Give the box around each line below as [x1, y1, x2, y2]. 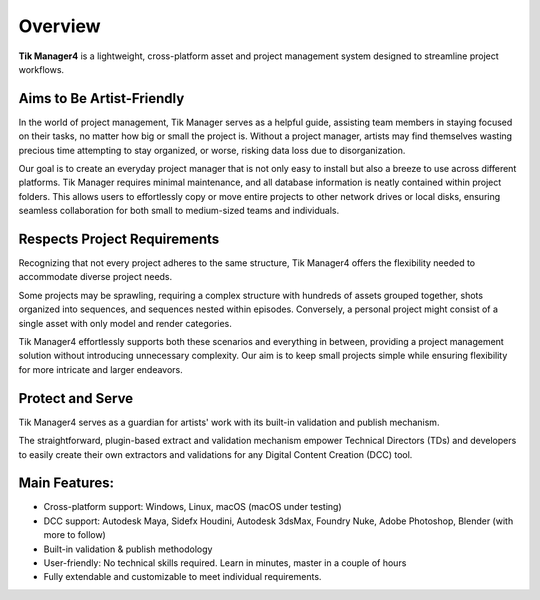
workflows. [18, 63, 65, 75]
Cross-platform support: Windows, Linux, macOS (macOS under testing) [43, 501, 342, 513]
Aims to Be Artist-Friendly [18, 90, 185, 107]
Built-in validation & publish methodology [43, 543, 213, 555]
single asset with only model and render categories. [18, 317, 232, 329]
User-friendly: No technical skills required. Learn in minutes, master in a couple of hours [43, 556, 407, 569]
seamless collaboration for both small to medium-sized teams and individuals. [18, 205, 340, 217]
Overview [18, 15, 101, 37]
